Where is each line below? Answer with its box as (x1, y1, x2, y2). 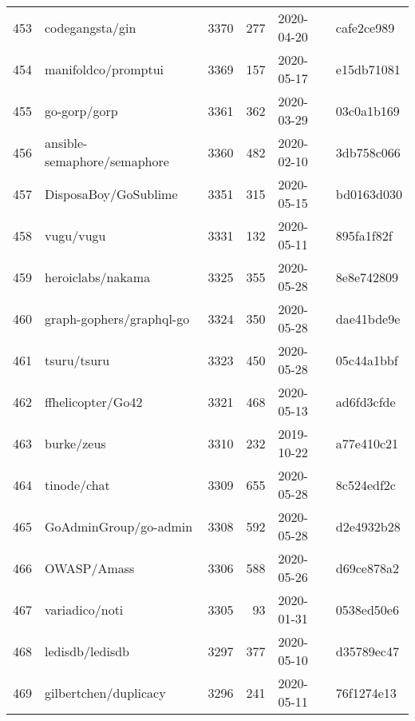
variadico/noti (45, 600, 124, 619)
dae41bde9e (335, 309, 401, 328)
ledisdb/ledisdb (45, 641, 129, 660)
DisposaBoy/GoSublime (45, 184, 178, 203)
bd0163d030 (335, 184, 402, 203)
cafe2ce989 (335, 18, 395, 37)
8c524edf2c (335, 475, 396, 494)
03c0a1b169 (335, 101, 400, 120)
